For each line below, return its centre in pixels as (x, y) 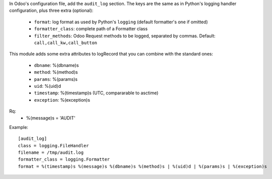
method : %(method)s (56, 72)
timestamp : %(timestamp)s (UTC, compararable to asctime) (96, 93)
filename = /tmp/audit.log (51, 153)
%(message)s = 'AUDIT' (51, 118)
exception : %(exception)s (62, 100)
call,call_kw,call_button (66, 43)
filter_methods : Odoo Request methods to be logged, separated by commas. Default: (125, 36)
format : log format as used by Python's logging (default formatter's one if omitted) (121, 22)
